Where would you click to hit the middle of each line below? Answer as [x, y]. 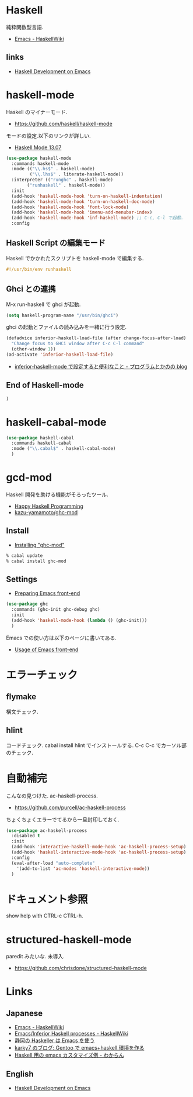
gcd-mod [29, 478]
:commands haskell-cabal [41, 443]
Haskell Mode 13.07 [38, 147]
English [20, 1074]
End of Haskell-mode [45, 385]
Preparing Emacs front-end [47, 593]
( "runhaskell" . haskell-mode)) [66, 185]
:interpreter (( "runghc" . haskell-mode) [62, 180]
